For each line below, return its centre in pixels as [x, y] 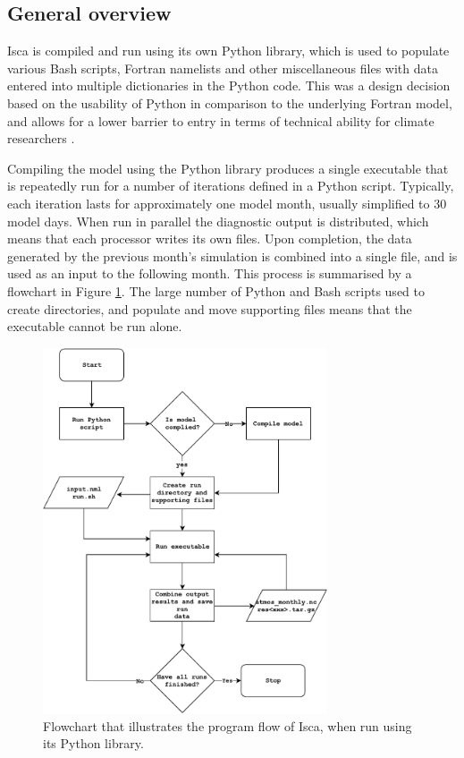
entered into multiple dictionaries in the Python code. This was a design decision [229, 85]
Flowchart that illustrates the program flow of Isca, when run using [228, 725]
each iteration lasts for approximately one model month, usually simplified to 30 [227, 203]
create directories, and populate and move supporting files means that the [210, 308]
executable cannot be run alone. [95, 326]
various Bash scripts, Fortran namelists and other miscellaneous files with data [223, 68]
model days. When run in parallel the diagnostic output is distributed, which [218, 221]
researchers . [41, 138]
